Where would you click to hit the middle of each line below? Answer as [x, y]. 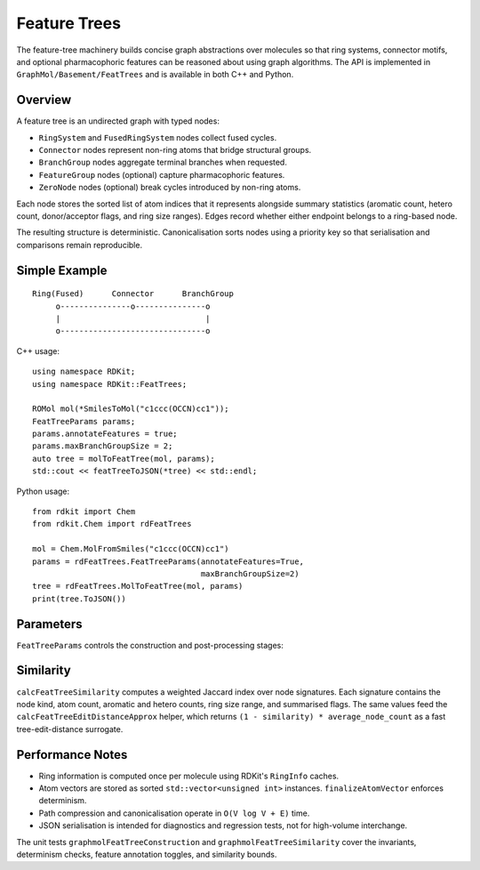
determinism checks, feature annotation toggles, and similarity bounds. [147, 854]
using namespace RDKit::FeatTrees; [110, 384]
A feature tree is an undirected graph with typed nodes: [118, 121]
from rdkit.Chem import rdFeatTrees [112, 524]
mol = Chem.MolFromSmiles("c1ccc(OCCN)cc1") [131, 549]
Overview [44, 100]
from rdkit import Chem [84, 512]
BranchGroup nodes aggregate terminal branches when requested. [163, 162]
